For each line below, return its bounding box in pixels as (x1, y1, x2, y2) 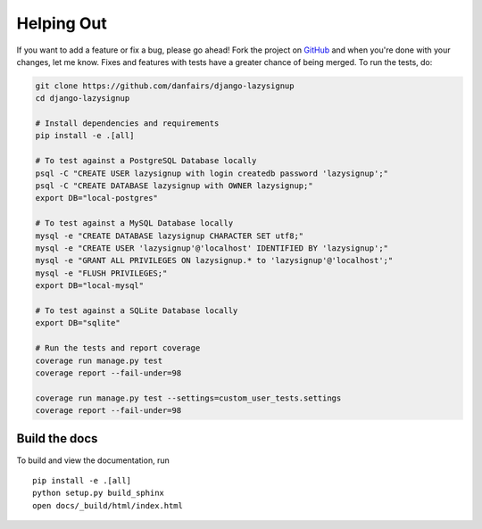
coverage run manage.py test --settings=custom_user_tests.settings (35, 393, 342, 403)
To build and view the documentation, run (16, 455, 170, 466)
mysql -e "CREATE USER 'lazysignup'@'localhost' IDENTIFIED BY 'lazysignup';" (35, 244, 388, 253)
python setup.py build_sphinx (32, 488, 165, 499)
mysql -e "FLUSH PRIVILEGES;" (35, 268, 168, 278)
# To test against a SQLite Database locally (35, 305, 238, 316)
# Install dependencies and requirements (35, 119, 220, 128)
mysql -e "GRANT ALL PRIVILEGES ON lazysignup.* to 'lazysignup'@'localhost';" (35, 255, 394, 266)
